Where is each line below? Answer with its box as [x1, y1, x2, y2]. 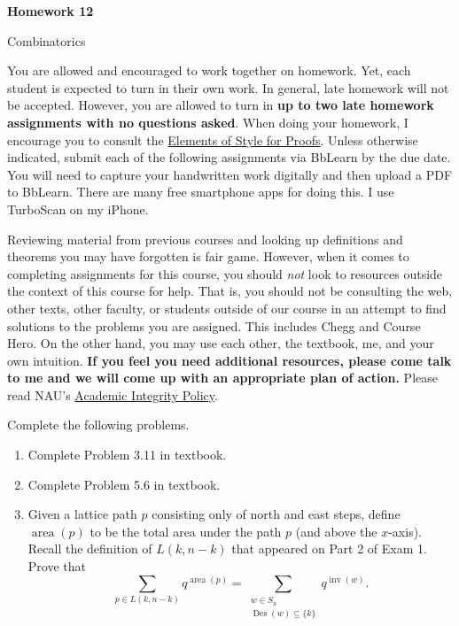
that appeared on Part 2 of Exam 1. [231, 539, 427, 558]
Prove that [27, 557, 86, 576]
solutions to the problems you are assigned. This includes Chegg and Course [7, 316, 421, 335]
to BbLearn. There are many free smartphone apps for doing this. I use [7, 182, 394, 201]
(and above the [295, 522, 377, 540]
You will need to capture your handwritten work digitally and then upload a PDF [7, 165, 453, 183]
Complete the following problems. [7, 415, 190, 434]
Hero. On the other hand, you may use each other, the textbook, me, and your [7, 334, 434, 352]
